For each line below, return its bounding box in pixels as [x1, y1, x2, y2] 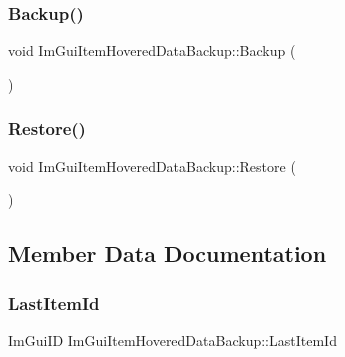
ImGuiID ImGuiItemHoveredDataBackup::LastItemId [8, 329, 337, 350]
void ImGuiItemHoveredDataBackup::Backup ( [8, 40, 296, 61]
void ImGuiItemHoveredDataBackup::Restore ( [8, 155, 296, 176]
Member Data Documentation [8, 238, 327, 269]
